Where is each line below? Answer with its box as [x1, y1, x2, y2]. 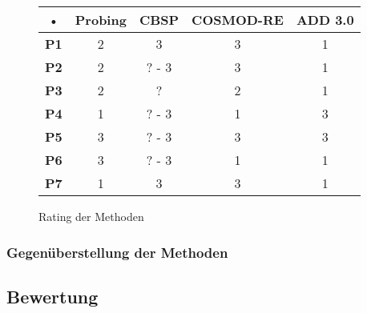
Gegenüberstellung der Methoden [6, 242, 228, 262]
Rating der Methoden [38, 208, 144, 224]
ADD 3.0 [296, 10, 354, 29]
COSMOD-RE [192, 10, 284, 29]
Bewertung [6, 283, 99, 308]
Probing [75, 10, 127, 29]
